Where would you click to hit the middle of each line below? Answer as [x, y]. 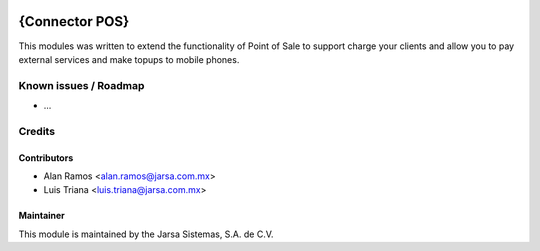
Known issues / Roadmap [81, 85]
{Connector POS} [74, 21]
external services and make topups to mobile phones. [129, 59]
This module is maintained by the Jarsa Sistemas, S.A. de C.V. [146, 234]
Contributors [46, 157]
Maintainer [41, 216]
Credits [36, 131]
